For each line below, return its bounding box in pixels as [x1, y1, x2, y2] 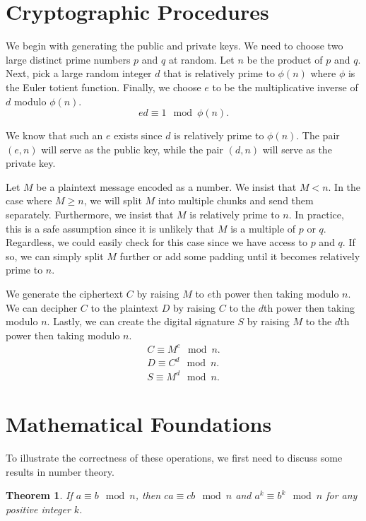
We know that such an [6, 128, 103, 143]
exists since [114, 128, 163, 143]
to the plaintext [90, 300, 159, 315]
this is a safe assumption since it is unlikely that [6, 221, 215, 235]
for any [326, 488, 358, 503]
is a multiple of [230, 221, 296, 235]
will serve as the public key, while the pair [41, 141, 223, 156]
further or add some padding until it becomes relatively [119, 248, 360, 263]
